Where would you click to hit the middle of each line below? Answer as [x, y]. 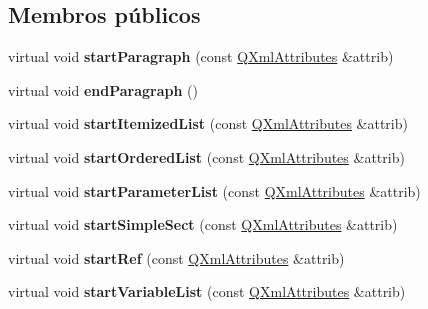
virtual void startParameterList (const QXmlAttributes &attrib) [214, 190]
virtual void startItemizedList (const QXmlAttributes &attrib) [208, 123]
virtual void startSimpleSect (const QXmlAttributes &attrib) [203, 224]
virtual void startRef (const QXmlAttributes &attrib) [176, 257]
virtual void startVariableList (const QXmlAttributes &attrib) [207, 291]
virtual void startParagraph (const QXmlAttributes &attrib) [201, 56]
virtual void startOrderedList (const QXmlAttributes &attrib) [206, 156]
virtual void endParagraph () [103, 89]
